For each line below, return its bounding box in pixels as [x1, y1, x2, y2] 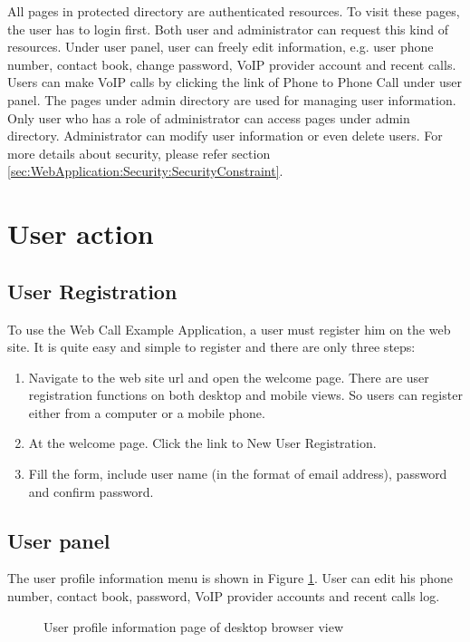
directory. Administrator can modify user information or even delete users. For [7, 126, 443, 145]
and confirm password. [28, 481, 154, 501]
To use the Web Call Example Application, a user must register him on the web [7, 319, 451, 338]
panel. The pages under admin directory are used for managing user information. [7, 90, 456, 109]
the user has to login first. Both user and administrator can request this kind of [7, 19, 449, 38]
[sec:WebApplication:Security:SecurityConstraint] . [7, 161, 283, 180]
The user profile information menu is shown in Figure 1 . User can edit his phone [7, 569, 453, 588]
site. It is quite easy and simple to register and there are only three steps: [7, 337, 416, 356]
